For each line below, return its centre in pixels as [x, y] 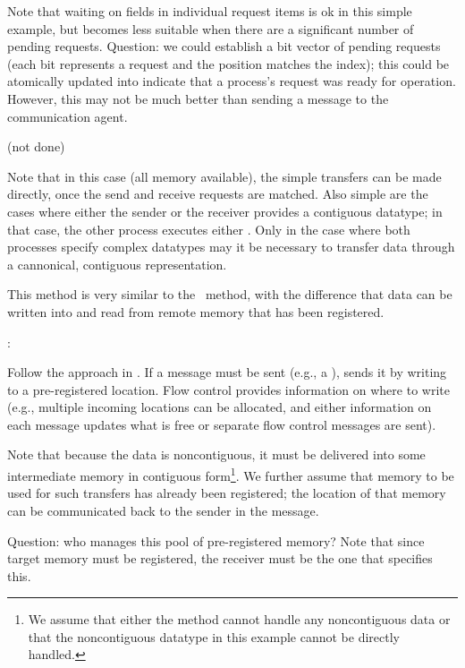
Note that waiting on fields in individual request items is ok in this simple [210, 11]
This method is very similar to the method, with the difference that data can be [230, 294]
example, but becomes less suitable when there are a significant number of [211, 28]
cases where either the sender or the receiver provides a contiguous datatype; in [225, 211]
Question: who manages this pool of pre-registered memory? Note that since [216, 540]
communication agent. [68, 116]
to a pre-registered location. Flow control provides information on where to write [228, 389]
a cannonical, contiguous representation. [117, 264]
